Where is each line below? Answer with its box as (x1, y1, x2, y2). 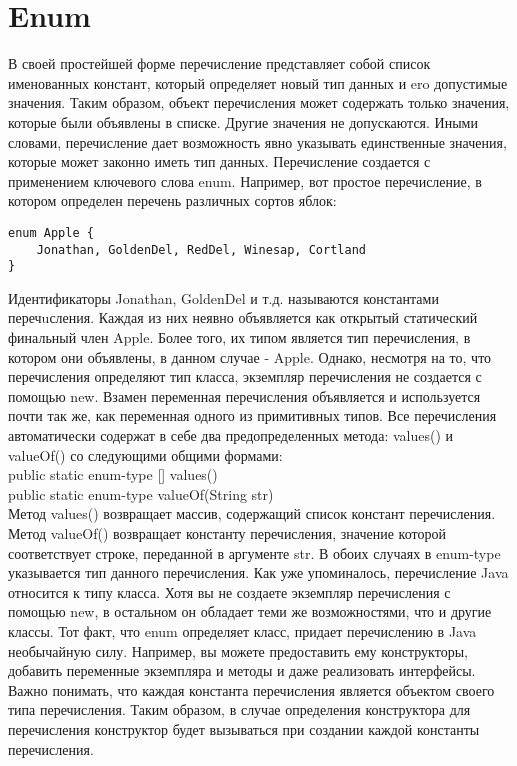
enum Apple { (8, 225, 94, 240)
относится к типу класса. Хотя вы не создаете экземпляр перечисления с (8, 581, 451, 602)
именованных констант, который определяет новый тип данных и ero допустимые (8, 72, 508, 93)
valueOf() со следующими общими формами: (8, 444, 283, 465)
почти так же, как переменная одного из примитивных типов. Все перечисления (8, 405, 497, 426)
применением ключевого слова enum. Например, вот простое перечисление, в (8, 170, 482, 191)
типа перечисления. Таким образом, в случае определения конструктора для (8, 699, 471, 720)
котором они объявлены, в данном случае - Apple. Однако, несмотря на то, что (8, 346, 492, 367)
